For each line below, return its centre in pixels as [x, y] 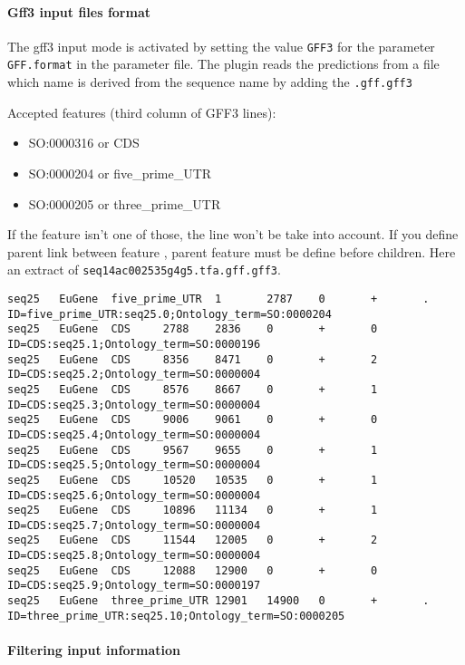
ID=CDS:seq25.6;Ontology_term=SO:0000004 [134, 495]
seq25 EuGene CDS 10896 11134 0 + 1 [193, 511]
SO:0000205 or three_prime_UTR [125, 203]
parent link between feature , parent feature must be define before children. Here [232, 251]
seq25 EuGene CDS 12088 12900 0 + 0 [193, 570]
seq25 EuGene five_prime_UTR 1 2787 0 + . [218, 299]
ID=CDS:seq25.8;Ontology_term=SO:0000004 [134, 556]
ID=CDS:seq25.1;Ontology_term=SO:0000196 [134, 344]
